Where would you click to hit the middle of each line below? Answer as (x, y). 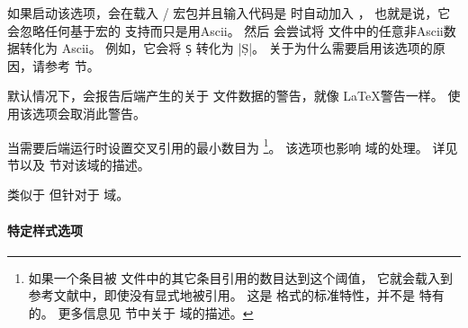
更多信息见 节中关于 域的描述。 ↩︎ (156, 313)
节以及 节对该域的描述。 (79, 164)
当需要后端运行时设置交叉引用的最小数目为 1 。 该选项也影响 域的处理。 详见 (233, 146)
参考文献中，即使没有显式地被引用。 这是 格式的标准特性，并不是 (222, 295)
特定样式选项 (45, 230)
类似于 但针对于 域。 (68, 195)
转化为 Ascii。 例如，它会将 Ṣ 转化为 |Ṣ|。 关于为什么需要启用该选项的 (226, 48)
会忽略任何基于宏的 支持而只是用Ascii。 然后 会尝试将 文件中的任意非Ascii (225, 30)
